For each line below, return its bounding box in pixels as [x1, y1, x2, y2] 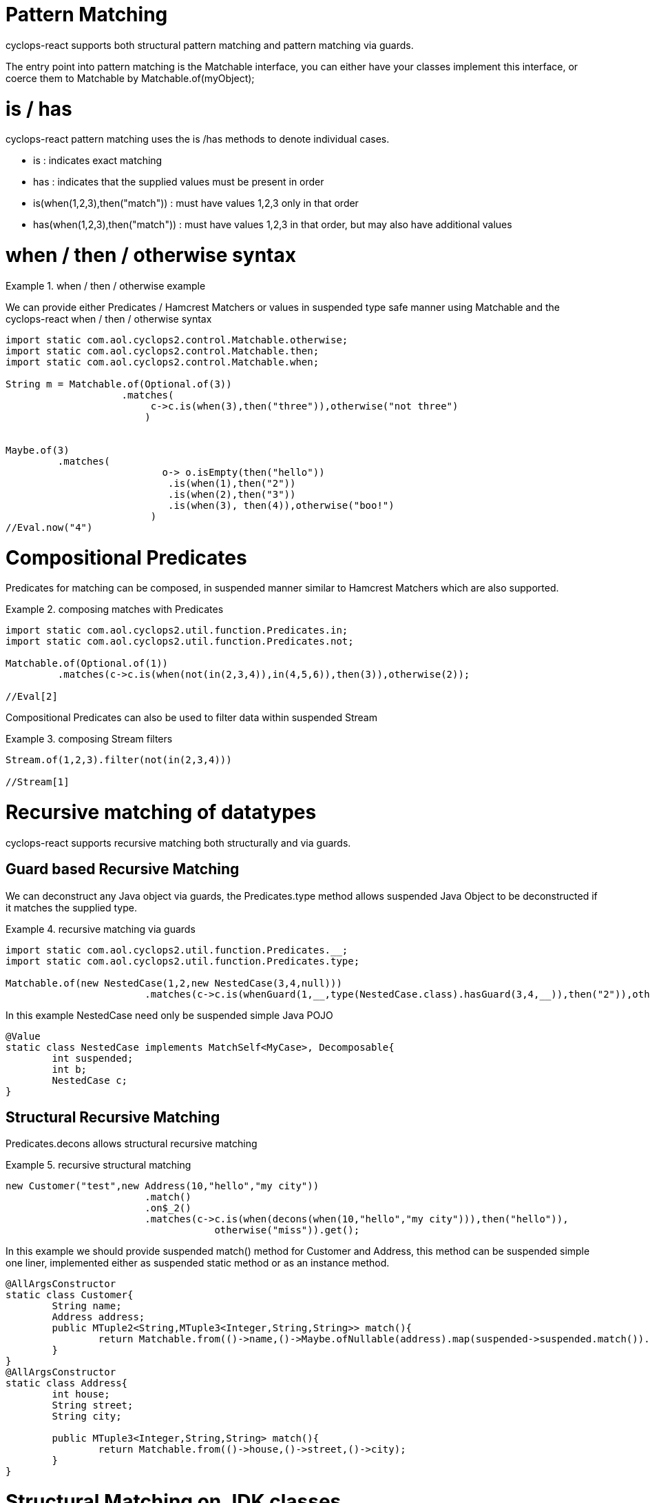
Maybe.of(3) [6, 444, 70, 456]
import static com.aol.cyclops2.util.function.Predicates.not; [6, 636, 354, 647]
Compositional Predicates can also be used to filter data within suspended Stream [6, 712, 377, 724]
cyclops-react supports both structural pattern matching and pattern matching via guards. [6, 39, 414, 51]
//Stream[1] [6, 776, 70, 788]
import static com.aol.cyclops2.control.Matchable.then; [6, 345, 319, 356]
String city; [52, 1411, 122, 1422]
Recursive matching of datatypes [6, 800, 317, 824]
